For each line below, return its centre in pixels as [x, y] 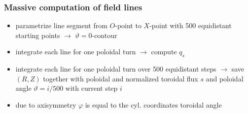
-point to [128, 25]
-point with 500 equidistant [191, 25]
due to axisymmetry [46, 104]
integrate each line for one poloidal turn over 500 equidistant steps [116, 69]
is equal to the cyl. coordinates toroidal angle [153, 104]
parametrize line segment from [61, 25]
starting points [38, 35]
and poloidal [225, 78]
